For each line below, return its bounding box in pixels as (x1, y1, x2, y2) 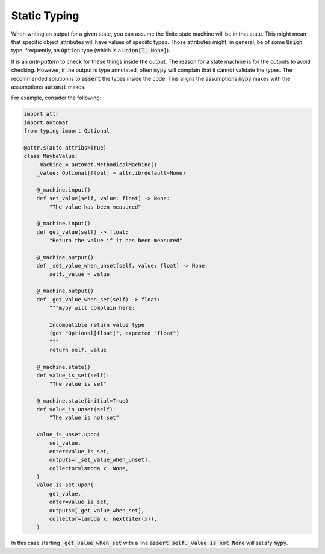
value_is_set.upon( (36, 482, 94, 488)
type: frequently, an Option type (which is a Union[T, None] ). (11, 47, 171, 54)
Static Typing (11, 9, 79, 22)
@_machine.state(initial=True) (36, 397, 129, 404)
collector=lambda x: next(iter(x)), (49, 515, 158, 523)
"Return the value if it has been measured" (49, 237, 183, 244)
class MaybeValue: (23, 153, 78, 160)
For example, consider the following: (11, 94, 102, 102)
